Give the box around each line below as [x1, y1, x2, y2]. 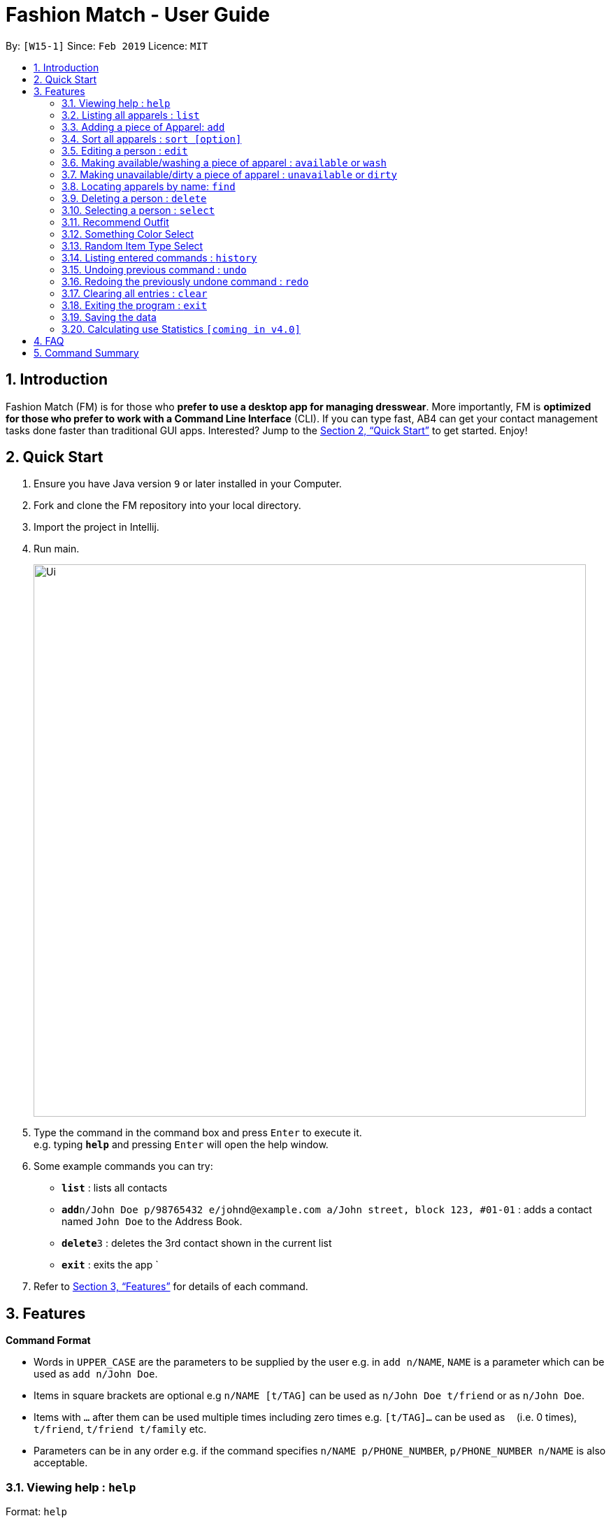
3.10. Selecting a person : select [62, 203, 215, 216]
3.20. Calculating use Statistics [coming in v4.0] [62, 322, 301, 335]
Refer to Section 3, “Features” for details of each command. [34, 1280, 308, 1293]
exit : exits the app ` [62, 1259, 159, 1271]
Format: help [6, 1506, 67, 1518]
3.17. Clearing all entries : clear [62, 287, 208, 299]
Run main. [34, 543, 80, 555]
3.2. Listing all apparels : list [62, 108, 200, 121]
